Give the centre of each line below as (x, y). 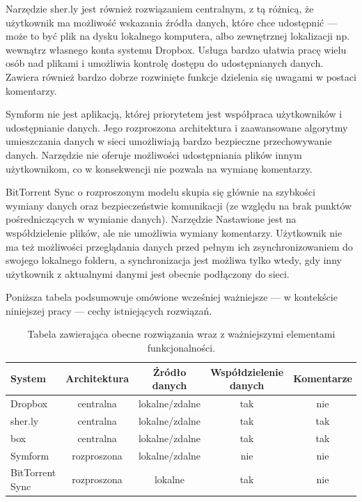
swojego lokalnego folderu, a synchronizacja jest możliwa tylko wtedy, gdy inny (174, 260)
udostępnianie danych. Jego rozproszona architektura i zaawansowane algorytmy (177, 127)
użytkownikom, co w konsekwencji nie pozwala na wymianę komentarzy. (159, 168)
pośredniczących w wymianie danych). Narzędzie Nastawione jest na (151, 219)
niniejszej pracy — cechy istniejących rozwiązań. (109, 310)
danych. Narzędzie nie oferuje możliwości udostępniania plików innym (154, 154)
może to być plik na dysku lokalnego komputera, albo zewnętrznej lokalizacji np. (178, 36)
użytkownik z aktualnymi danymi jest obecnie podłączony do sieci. (148, 273)
